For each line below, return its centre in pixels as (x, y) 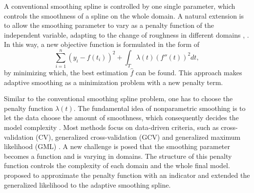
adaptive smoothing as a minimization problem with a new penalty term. (114, 82)
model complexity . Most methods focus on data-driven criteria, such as (111, 127)
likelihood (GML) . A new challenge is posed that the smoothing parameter (117, 146)
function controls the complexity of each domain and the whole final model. (117, 165)
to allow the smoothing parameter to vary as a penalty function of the (109, 25)
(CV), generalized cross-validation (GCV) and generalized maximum (138, 137)
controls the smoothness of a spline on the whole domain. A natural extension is (124, 15)
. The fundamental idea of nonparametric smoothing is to (159, 108)
